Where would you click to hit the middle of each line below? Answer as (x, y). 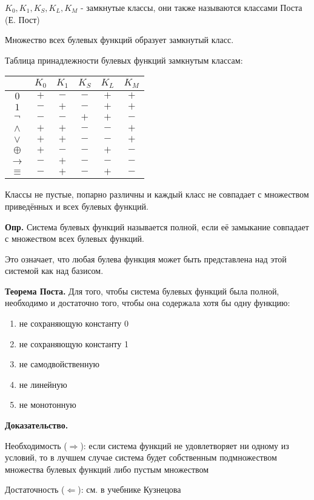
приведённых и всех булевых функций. (77, 206)
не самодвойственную (59, 364)
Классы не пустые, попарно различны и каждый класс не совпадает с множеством (157, 194)
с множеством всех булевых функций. (75, 238)
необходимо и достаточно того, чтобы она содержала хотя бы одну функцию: (148, 303)
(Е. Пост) (22, 19)
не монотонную (48, 405)
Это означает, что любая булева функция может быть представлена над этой (146, 258)
